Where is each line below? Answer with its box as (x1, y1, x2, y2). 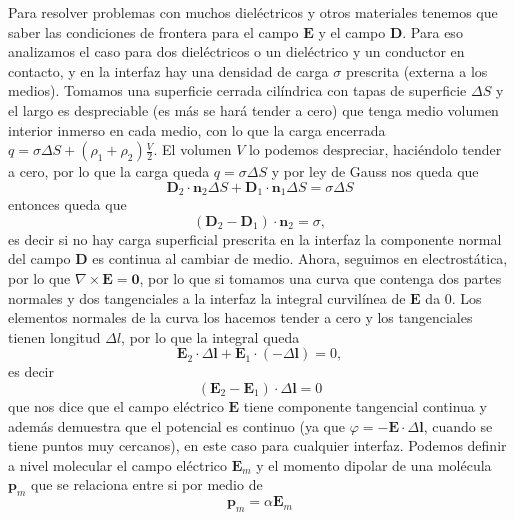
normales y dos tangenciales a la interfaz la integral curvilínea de (8, 287, 406, 308)
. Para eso (402, 21, 463, 42)
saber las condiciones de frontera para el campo (8, 21, 299, 42)
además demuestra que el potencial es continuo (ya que (8, 415, 346, 436)
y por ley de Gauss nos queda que (271, 161, 479, 182)
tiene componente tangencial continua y (243, 395, 487, 416)
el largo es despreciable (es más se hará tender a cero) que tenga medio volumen (8, 99, 499, 120)
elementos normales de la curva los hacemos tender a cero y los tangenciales (8, 307, 473, 328)
